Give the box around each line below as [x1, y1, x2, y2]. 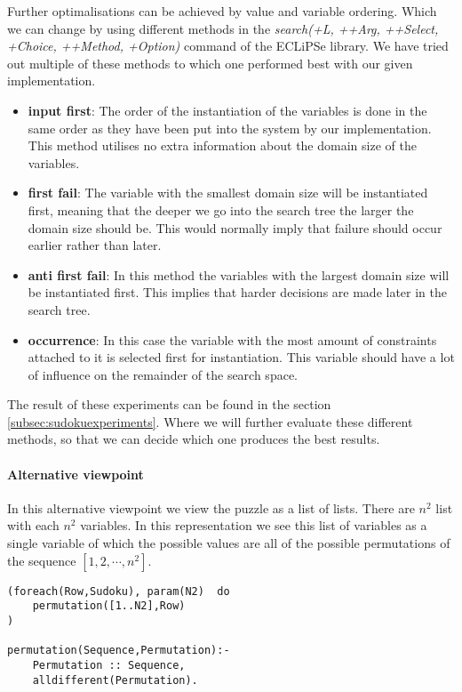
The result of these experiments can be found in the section [7, 395, 331, 414]
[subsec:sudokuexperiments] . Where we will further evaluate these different [7, 412, 413, 430]
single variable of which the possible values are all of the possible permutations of [7, 534, 450, 552]
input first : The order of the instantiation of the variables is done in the [28, 101, 427, 119]
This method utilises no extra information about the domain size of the [28, 136, 417, 155]
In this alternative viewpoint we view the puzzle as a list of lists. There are [7, 498, 415, 517]
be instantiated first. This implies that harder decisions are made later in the [28, 283, 448, 302]
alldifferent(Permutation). [32, 673, 198, 687]
